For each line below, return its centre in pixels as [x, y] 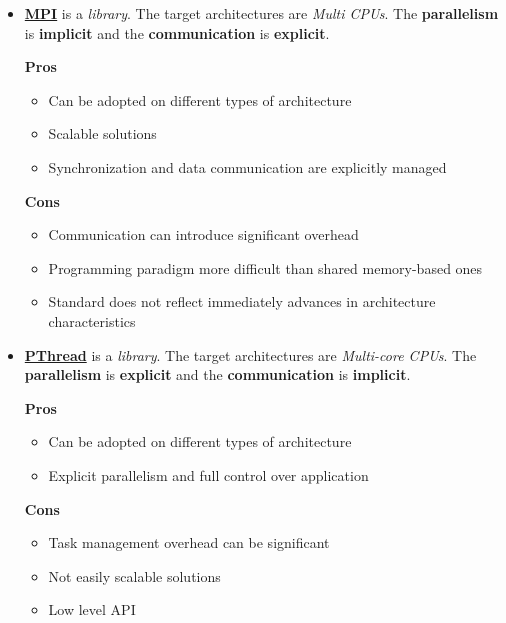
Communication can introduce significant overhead [203, 234]
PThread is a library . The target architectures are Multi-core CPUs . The [250, 354]
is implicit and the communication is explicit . [177, 32]
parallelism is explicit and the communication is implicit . [217, 374]
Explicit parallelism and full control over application [208, 474]
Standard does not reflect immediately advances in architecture [242, 301]
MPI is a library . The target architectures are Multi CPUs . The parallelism [261, 13]
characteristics [92, 320]
